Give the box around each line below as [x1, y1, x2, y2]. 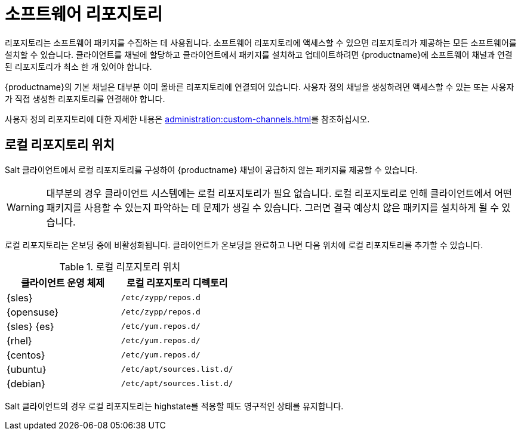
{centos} [7, 348, 45, 361]
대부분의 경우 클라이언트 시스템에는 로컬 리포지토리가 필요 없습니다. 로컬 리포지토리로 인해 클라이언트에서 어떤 [46, 187, 512, 199]
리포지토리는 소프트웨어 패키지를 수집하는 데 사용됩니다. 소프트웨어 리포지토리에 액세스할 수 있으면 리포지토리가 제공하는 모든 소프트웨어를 [5, 37, 517, 48]
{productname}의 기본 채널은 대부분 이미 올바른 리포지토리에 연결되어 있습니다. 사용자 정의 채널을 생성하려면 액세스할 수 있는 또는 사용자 [5, 81, 514, 92]
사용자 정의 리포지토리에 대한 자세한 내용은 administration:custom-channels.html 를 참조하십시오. [5, 113, 370, 124]
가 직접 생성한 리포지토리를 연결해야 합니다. [5, 93, 165, 104]
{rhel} [7, 334, 32, 347]
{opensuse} [7, 306, 59, 318]
